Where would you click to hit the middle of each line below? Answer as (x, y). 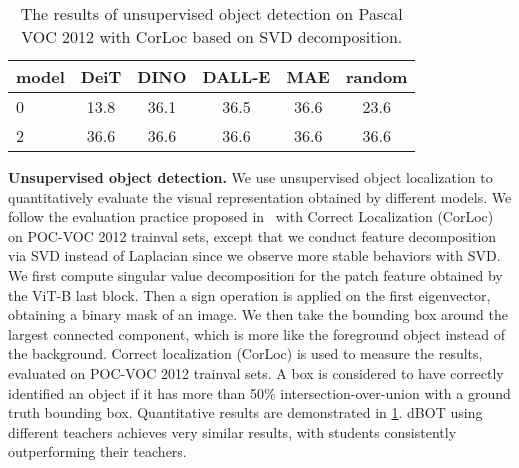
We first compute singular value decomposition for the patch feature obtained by (255, 274)
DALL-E (236, 76)
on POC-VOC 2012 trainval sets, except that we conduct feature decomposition (252, 235)
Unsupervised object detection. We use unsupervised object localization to (250, 177)
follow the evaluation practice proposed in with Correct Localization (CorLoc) (251, 216)
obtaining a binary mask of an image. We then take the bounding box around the (258, 314)
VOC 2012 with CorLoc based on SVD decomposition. (212, 36)
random (376, 76)
